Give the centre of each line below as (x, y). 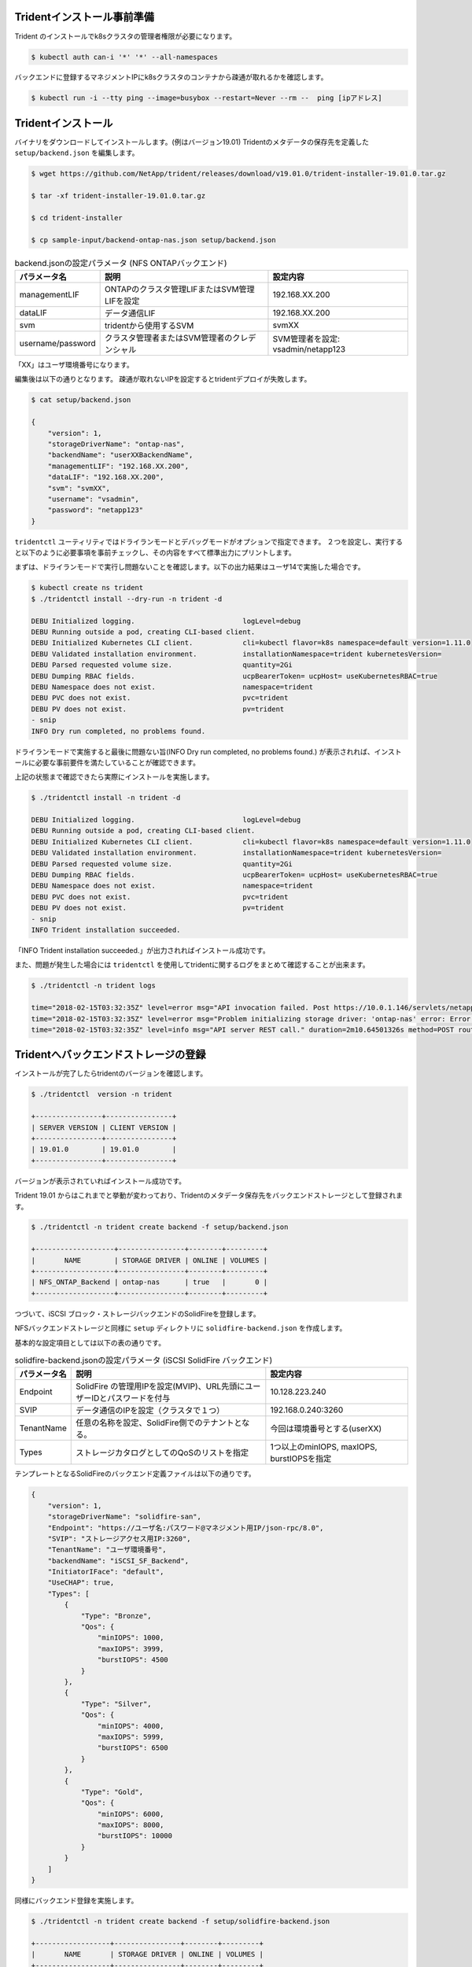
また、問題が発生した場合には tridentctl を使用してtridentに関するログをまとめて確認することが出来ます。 (192, 965)
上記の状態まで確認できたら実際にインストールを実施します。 (114, 777)
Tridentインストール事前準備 (85, 17)
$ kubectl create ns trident (87, 588)
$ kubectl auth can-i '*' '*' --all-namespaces (124, 57)
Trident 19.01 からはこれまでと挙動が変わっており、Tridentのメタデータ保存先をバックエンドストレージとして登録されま (208, 1195)
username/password (57, 344)
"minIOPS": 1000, (131, 1638)
